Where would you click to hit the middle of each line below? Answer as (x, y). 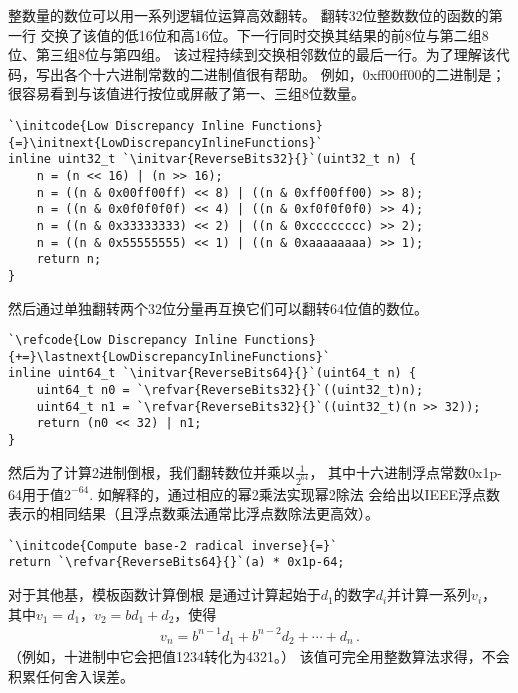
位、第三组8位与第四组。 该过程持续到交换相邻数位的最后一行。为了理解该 (252, 54)
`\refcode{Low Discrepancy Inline (123, 340)
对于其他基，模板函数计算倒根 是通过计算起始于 (164, 594)
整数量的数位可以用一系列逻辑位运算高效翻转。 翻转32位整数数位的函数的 (248, 15)
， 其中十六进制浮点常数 (389, 471)
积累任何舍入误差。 (71, 675)
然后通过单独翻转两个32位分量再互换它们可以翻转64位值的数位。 (218, 307)
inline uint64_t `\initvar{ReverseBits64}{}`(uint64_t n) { (212, 373)
